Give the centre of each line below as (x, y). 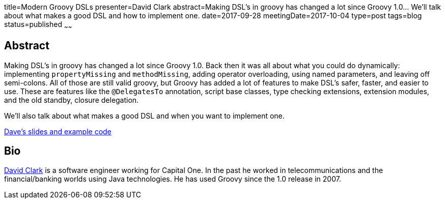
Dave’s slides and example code (58, 131)
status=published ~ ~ (38, 25)
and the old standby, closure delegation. (72, 100)
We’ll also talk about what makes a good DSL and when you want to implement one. (144, 115)
